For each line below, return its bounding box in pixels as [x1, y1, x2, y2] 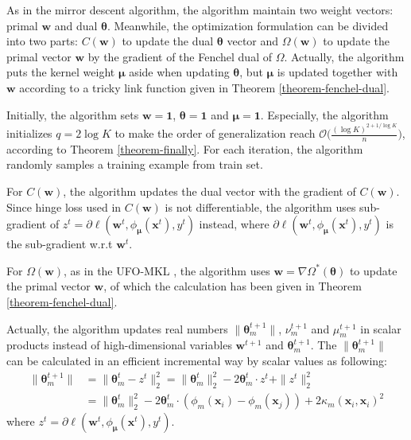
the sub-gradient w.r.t [6, 236, 113, 252]
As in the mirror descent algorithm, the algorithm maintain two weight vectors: [6, 2, 394, 18]
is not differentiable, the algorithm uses [165, 198, 356, 215]
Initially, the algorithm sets [6, 106, 139, 123]
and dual [54, 17, 98, 33]
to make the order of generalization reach [114, 125, 316, 142]
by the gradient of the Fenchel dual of [87, 48, 272, 64]
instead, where [199, 216, 269, 232]
